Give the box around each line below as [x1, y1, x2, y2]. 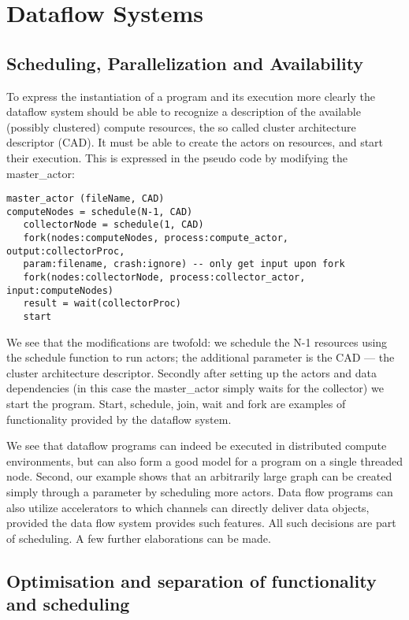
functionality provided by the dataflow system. [6, 410, 232, 427]
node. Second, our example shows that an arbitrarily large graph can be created [6, 468, 392, 484]
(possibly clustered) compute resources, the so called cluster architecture [6, 118, 356, 135]
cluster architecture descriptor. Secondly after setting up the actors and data [6, 364, 377, 381]
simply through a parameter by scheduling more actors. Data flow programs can [6, 484, 393, 500]
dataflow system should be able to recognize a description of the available [6, 103, 361, 120]
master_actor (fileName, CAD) [6, 193, 165, 205]
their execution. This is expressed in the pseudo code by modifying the [6, 149, 348, 165]
